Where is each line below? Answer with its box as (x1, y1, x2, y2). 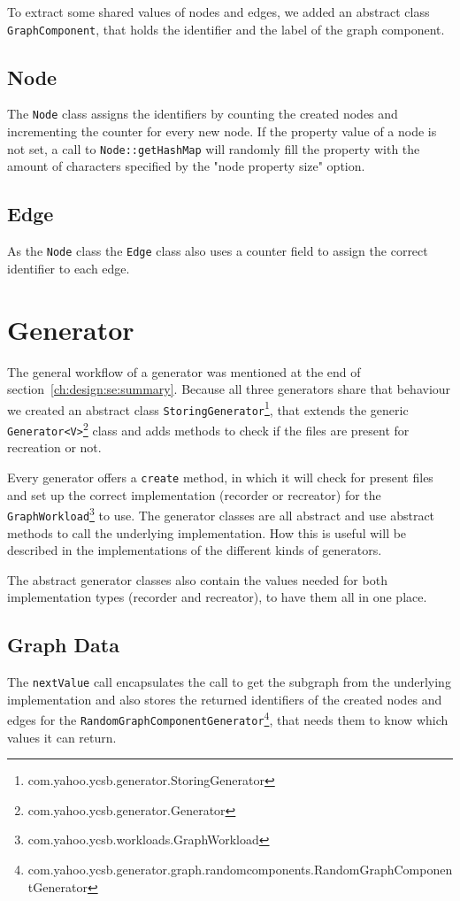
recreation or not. (7, 438, 102, 457)
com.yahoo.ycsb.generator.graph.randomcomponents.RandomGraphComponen (27, 860, 453, 879)
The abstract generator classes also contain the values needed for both (7, 570, 387, 589)
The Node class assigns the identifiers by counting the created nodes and (7, 104, 398, 123)
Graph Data (7, 631, 119, 658)
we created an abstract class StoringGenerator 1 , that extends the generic (7, 397, 409, 419)
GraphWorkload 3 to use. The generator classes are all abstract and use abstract (7, 504, 435, 524)
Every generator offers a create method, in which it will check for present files (7, 467, 433, 486)
